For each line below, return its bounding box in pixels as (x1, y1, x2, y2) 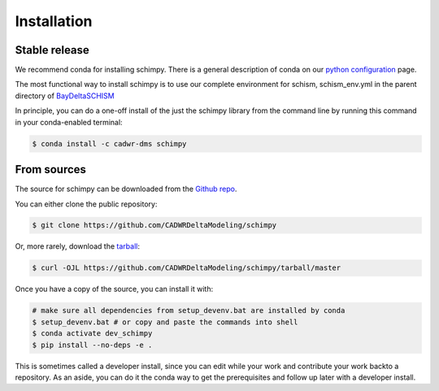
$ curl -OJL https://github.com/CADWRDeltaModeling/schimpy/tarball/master (32, 263, 341, 272)
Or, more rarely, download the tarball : (15, 241, 140, 251)
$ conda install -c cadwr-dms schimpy (32, 139, 187, 148)
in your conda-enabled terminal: (15, 117, 123, 127)
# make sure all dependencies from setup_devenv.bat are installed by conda (32, 306, 346, 315)
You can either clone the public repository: (15, 199, 158, 209)
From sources (15, 163, 87, 176)
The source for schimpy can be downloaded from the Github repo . (15, 184, 237, 194)
